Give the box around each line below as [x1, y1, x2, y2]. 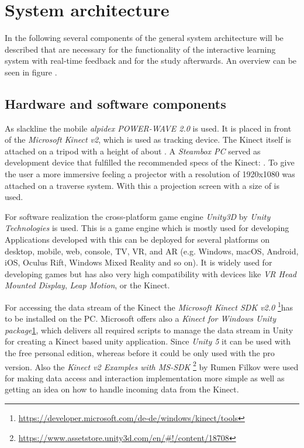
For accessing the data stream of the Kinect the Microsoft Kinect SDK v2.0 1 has [5, 299, 293, 313]
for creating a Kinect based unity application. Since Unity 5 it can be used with [5, 335, 291, 347]
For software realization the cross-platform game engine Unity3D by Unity [5, 210, 271, 222]
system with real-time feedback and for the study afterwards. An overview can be [5, 54, 297, 67]
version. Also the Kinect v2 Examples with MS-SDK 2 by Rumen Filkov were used [5, 359, 299, 373]
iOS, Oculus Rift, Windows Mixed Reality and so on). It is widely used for [5, 256, 272, 268]
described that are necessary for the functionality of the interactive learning [5, 43, 276, 55]
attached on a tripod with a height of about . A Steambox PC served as [5, 144, 261, 157]
